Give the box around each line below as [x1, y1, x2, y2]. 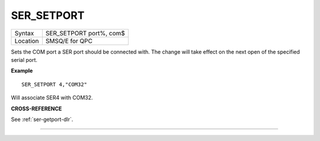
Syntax [14, 29, 34, 37]
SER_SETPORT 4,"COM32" [21, 81, 88, 88]
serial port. [11, 56, 38, 63]
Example [11, 67, 33, 74]
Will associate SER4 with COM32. [11, 94, 93, 101]
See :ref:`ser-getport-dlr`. [11, 116, 73, 123]
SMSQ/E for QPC [45, 37, 93, 45]
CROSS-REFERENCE [11, 105, 62, 112]
